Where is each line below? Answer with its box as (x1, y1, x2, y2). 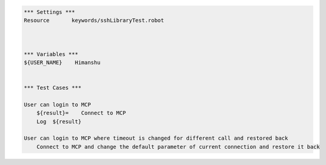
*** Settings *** (24, 8, 75, 15)
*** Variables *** (24, 51, 78, 57)
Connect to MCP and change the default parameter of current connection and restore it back (36, 143, 320, 150)
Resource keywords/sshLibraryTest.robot (24, 17, 164, 23)
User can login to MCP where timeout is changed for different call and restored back (24, 135, 289, 142)
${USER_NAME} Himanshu (24, 59, 101, 66)
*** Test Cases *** (24, 84, 81, 92)
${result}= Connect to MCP (36, 110, 126, 117)
